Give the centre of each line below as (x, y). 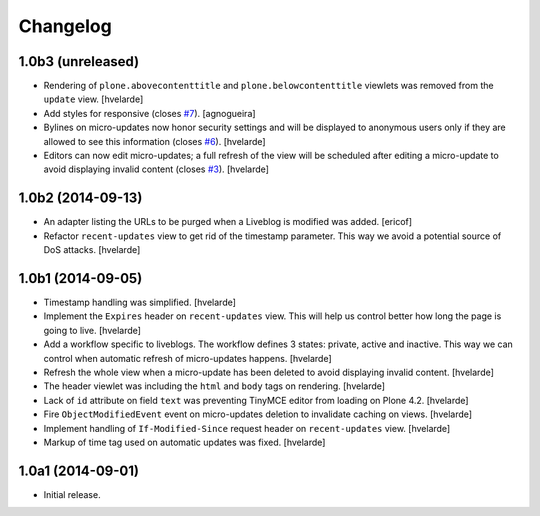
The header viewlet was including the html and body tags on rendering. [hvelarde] (214, 386)
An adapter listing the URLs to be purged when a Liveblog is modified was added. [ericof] (228, 222)
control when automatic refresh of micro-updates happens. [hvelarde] (187, 358)
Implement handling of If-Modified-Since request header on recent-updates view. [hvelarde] (247, 428)
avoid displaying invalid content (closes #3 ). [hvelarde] (156, 169)
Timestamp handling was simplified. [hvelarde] (140, 302)
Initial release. (72, 494)
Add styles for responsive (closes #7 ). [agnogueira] (149, 113)
